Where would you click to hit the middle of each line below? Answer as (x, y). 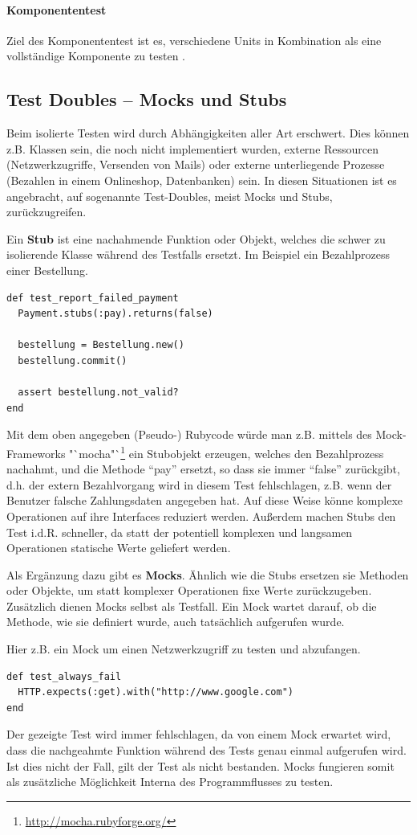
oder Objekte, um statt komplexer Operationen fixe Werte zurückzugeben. (189, 590)
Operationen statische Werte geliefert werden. (119, 548)
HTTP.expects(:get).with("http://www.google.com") (156, 692)
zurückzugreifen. (47, 212)
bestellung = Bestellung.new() (101, 345)
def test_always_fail (64, 676)
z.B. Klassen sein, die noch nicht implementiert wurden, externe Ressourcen (193, 148)
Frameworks (36, 453)
